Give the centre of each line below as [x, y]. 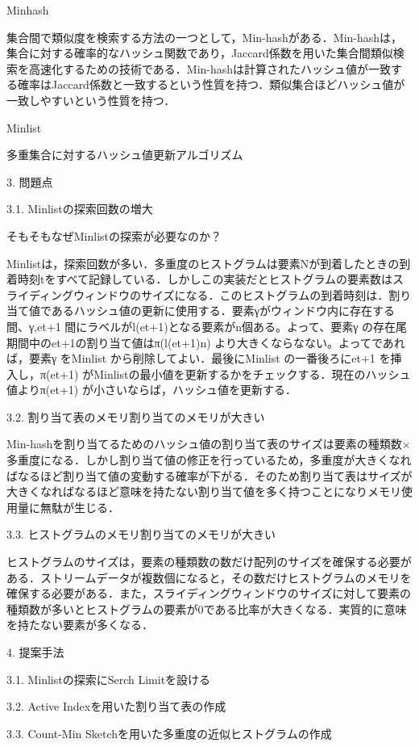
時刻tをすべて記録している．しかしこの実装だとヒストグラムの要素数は [205, 279]
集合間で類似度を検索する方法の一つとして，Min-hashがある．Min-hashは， [205, 37]
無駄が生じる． [79, 507]
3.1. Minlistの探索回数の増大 [80, 209]
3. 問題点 [30, 181]
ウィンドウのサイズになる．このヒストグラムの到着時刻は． [231, 294]
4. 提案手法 [35, 652]
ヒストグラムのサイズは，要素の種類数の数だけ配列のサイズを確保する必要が [209, 562]
